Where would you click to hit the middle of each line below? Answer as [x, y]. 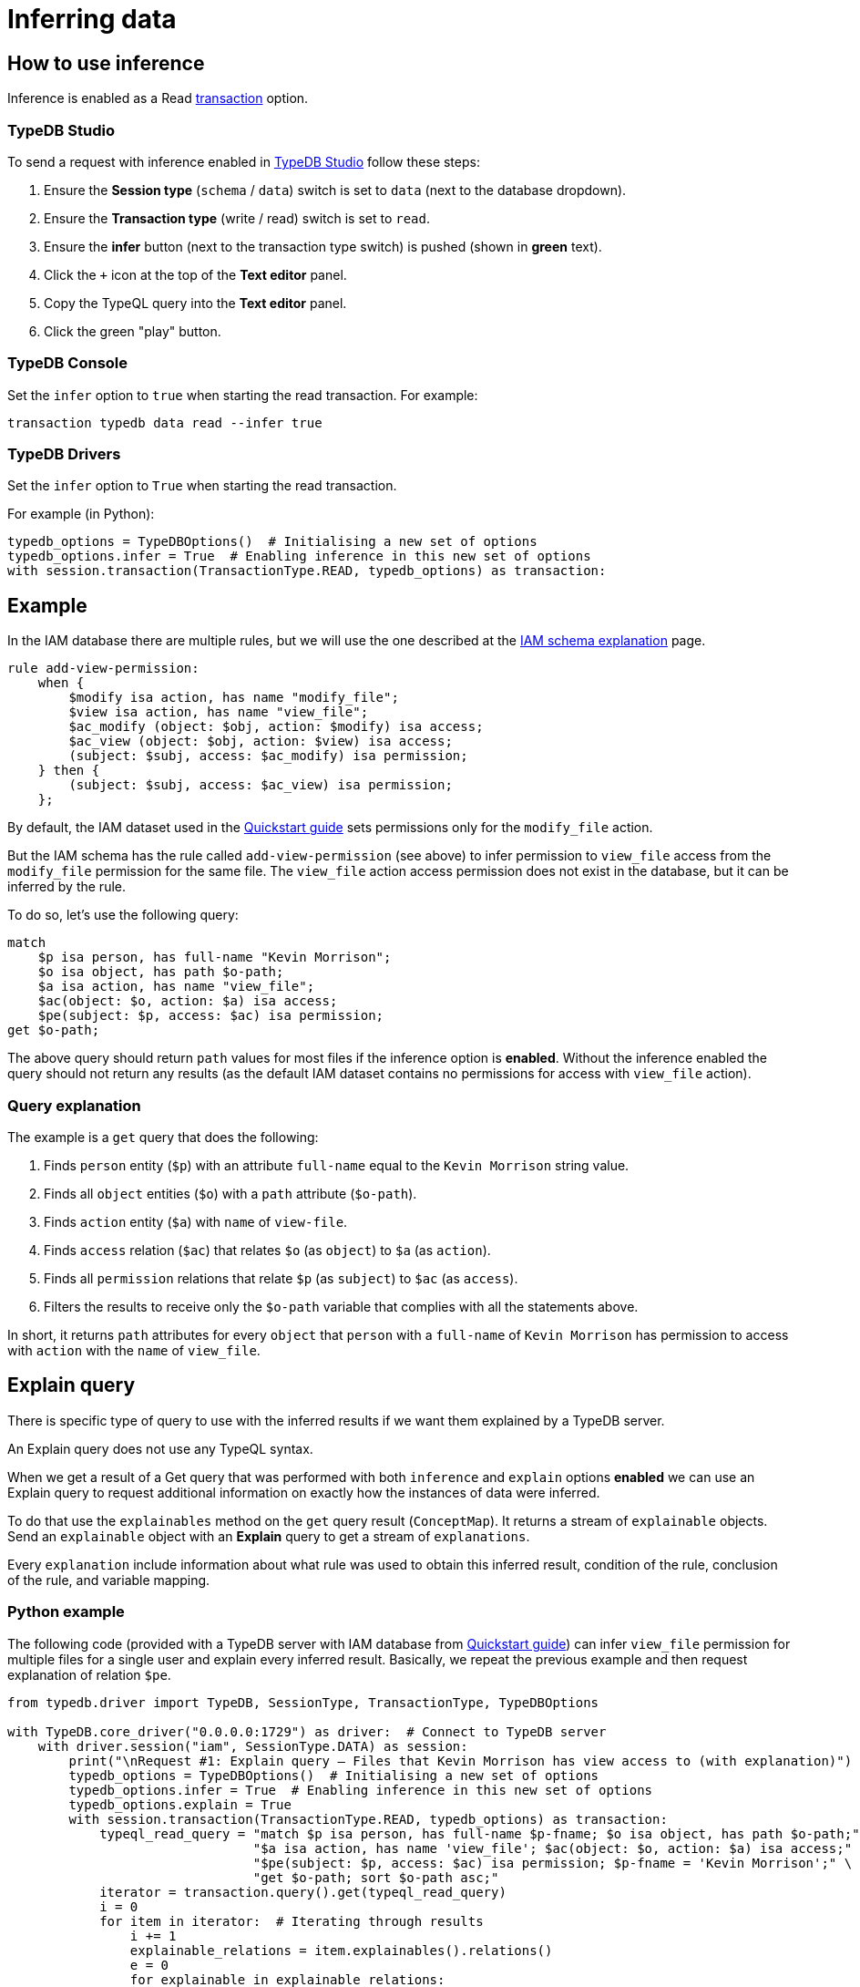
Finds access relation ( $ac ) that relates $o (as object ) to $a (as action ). [267, 1251]
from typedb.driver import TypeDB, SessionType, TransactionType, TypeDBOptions [303, 1702]
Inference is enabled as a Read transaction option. [158, 98]
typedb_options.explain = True [180, 1804]
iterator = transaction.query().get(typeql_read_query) [303, 1892]
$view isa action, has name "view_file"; [219, 712]
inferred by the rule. [67, 887]
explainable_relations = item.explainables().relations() [341, 1950]
